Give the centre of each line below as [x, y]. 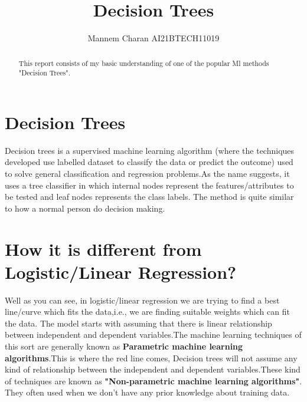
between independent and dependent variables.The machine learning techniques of [153, 335]
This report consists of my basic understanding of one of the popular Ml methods [144, 63]
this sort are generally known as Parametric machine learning [124, 346]
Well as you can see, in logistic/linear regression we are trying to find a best [142, 300]
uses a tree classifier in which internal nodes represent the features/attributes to [149, 185]
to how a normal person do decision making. [85, 208]
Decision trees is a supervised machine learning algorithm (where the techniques [150, 150]
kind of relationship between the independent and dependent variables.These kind [153, 369]
